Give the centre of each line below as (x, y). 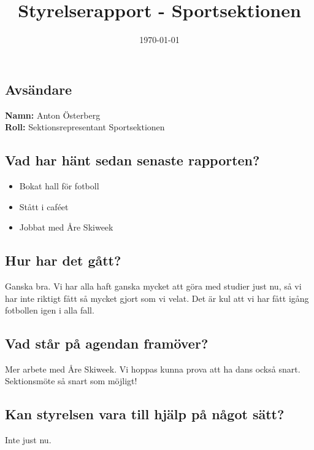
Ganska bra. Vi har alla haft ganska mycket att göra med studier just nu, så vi (153, 286)
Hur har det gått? (63, 260)
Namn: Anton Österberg (53, 115)
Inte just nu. (28, 440)
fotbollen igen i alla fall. (50, 310)
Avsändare (39, 89)
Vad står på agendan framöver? (107, 343)
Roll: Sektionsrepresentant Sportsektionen (85, 127)
